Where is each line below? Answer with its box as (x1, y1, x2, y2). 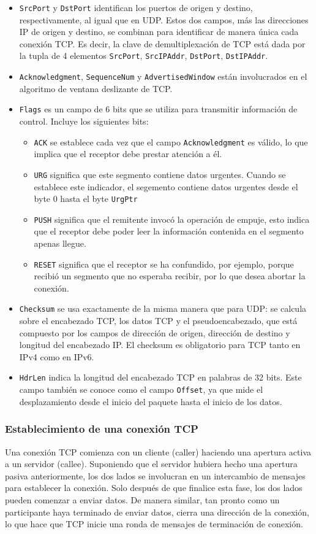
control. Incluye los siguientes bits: (19, 115, 149, 127)
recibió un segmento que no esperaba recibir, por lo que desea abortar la (34, 269, 306, 282)
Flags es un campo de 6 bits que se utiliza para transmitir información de (19, 103, 298, 115)
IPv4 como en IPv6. (19, 350, 94, 363)
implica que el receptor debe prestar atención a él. (34, 147, 222, 160)
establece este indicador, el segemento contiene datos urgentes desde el (34, 180, 298, 193)
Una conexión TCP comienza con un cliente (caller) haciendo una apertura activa (5, 445, 312, 458)
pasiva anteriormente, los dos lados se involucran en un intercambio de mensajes (5, 469, 306, 482)
